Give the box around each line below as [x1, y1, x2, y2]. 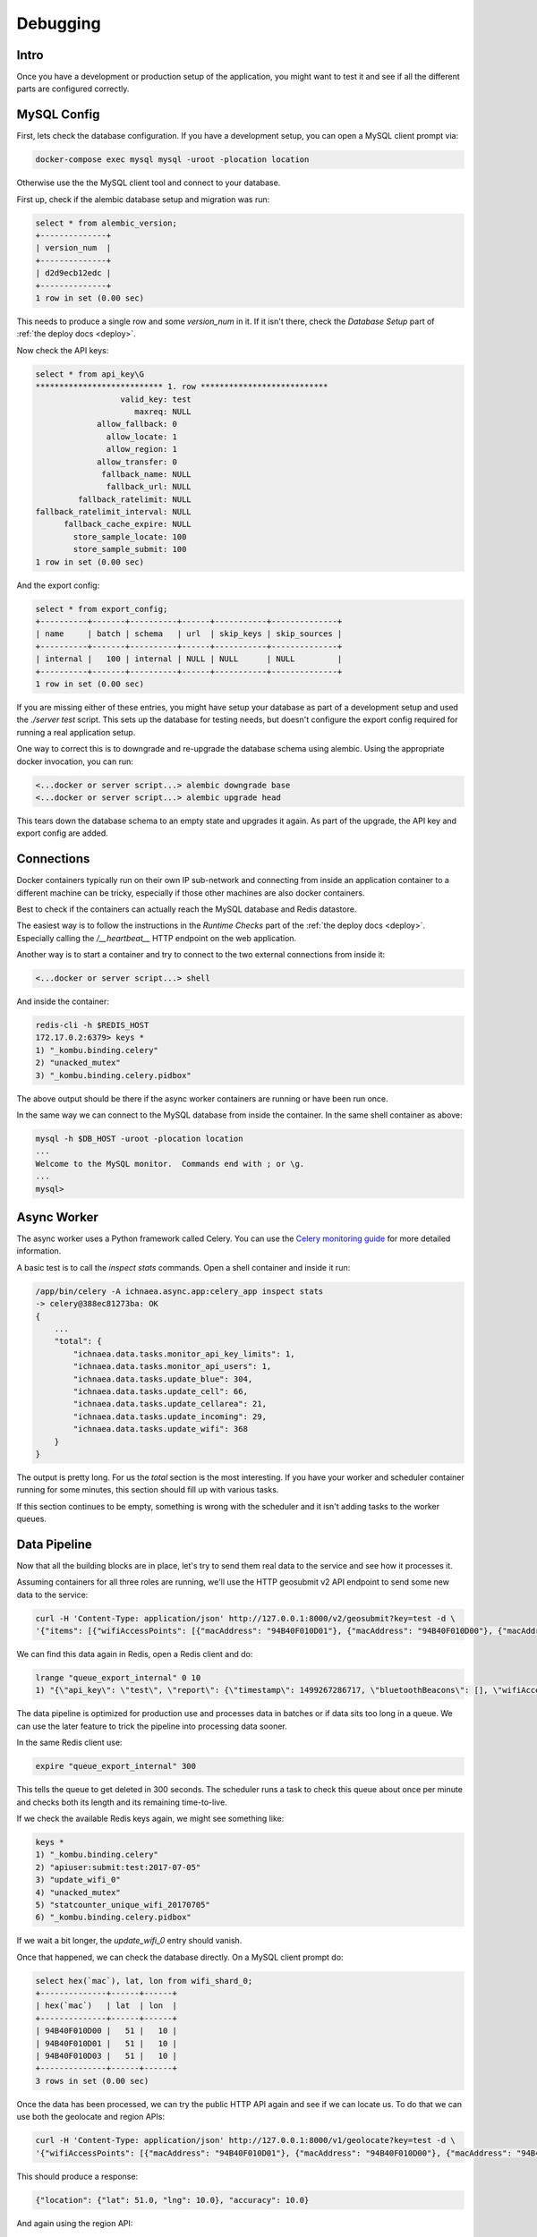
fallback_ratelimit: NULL [77, 494, 192, 505]
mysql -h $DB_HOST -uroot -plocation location [35, 1134, 243, 1144]
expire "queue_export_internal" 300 [35, 1761, 197, 1772]
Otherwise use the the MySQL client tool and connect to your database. [16, 177, 281, 188]
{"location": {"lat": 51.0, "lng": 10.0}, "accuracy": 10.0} [35, 2195, 310, 2205]
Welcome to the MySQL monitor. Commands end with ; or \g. [35, 1159, 305, 1169]
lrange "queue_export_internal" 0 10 [35, 1673, 201, 1683]
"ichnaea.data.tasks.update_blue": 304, [72, 1374, 253, 1384]
